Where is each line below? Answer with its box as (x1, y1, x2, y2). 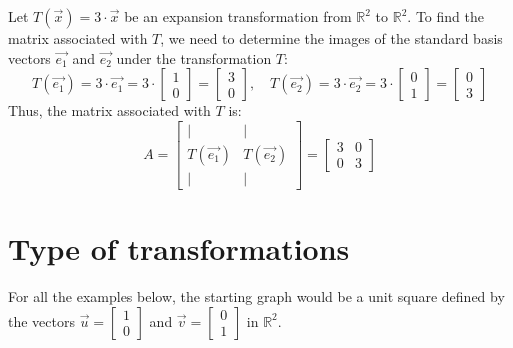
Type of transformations (8, 228, 350, 269)
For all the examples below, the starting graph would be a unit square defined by (8, 286, 505, 306)
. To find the (407, 6, 484, 26)
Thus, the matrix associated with (8, 100, 211, 121)
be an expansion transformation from (124, 6, 352, 26)
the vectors (8, 310, 75, 331)
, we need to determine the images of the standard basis (160, 28, 503, 48)
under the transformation (116, 47, 272, 68)
